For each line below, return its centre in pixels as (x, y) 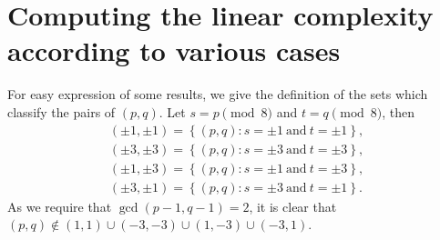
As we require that (60, 206)
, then (398, 111)
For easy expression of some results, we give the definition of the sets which (218, 94)
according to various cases (174, 50)
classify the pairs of (61, 111)
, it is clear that (293, 206)
